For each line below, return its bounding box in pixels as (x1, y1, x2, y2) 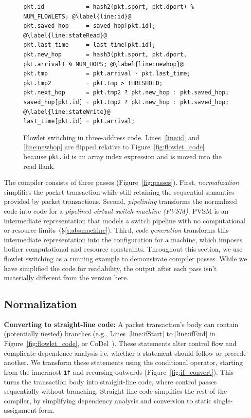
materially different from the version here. (4, 273, 129, 283)
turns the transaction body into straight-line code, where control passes (4, 376, 217, 386)
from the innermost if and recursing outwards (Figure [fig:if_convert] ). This (4, 366, 234, 377)
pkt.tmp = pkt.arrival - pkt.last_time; (23, 70, 191, 77)
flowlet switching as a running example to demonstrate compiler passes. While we (4, 253, 247, 263)
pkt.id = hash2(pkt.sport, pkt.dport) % (23, 3, 194, 10)
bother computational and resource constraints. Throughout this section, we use (4, 244, 243, 254)
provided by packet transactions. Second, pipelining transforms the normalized (4, 196, 237, 206)
